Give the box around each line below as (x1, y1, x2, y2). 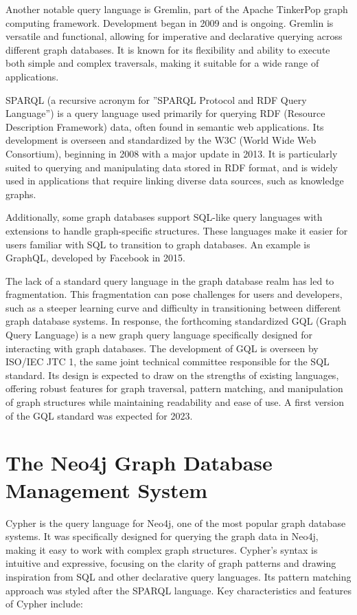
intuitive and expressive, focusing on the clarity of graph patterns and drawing (5, 556, 336, 570)
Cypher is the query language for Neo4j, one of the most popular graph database (5, 515, 346, 530)
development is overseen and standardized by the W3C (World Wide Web (5, 133, 316, 147)
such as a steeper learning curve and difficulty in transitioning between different (5, 300, 341, 314)
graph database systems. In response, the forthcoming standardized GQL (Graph (5, 314, 347, 328)
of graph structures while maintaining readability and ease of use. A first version (5, 395, 345, 409)
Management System (5, 475, 208, 504)
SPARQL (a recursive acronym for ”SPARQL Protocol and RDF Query (5, 92, 307, 107)
